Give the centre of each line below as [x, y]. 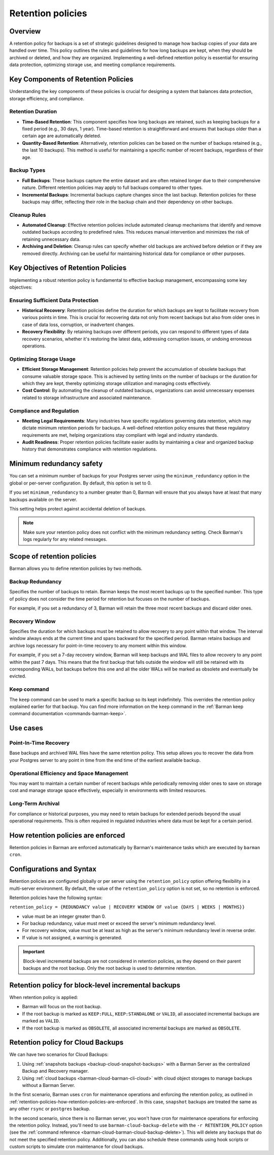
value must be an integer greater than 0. [64, 916]
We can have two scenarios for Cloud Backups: [59, 1054]
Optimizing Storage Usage [43, 359]
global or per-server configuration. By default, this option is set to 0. [80, 483]
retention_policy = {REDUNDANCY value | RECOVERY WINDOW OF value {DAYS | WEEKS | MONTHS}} [127, 907]
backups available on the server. [43, 499]
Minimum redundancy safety [56, 464]
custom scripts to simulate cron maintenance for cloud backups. [77, 1147]
